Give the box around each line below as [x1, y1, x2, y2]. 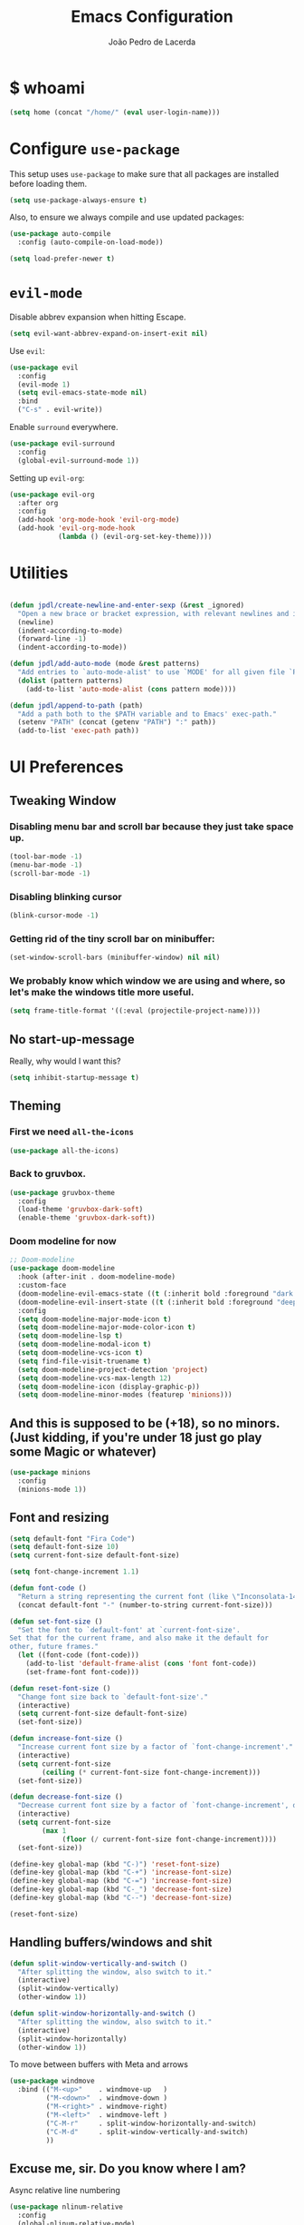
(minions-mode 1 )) [17, 1485, 88, 1494]
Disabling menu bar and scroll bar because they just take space [9, 819, 294, 832]
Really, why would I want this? [9, 1055, 121, 1066]
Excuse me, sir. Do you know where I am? [9, 2161, 247, 2176]
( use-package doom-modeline [9, 1264, 116, 1273]
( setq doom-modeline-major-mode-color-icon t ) [17, 1323, 196, 1332]
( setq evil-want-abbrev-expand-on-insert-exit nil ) [9, 328, 208, 338]
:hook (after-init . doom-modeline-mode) [17, 1272, 176, 1281]
